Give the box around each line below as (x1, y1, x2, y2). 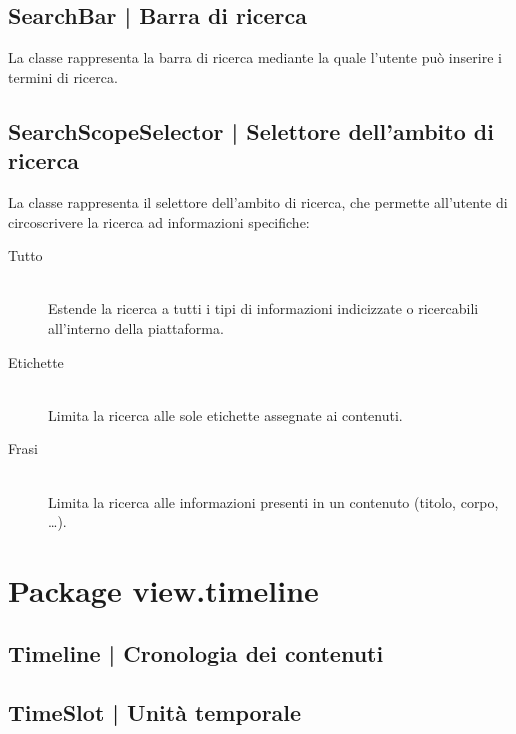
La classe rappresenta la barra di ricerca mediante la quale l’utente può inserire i (8, 47, 502, 68)
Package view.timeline (8, 569, 319, 610)
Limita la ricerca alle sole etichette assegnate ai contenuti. (48, 404, 403, 425)
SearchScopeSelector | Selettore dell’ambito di (8, 115, 494, 146)
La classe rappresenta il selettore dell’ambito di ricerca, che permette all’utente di (8, 191, 508, 212)
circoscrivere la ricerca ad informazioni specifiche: (8, 211, 310, 232)
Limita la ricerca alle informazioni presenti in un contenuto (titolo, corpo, (48, 491, 499, 512)
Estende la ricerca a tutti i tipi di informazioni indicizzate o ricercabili (48, 298, 479, 319)
